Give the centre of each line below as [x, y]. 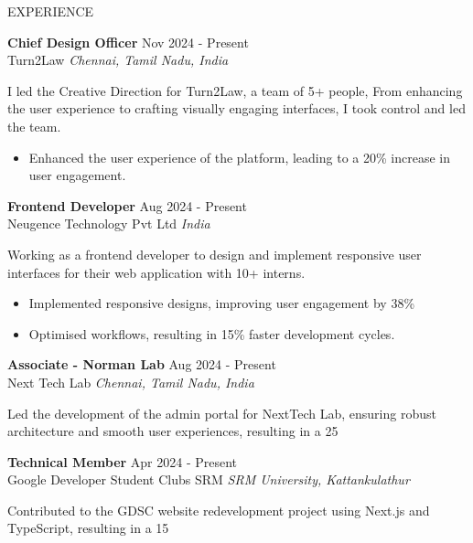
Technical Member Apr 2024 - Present [123, 461]
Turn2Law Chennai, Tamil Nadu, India [118, 60]
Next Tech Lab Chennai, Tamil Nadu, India [131, 382]
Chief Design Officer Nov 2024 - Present [128, 42]
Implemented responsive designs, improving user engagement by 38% [222, 303]
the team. [34, 126]
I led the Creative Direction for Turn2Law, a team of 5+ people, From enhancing [235, 90]
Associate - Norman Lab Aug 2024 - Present [142, 364]
